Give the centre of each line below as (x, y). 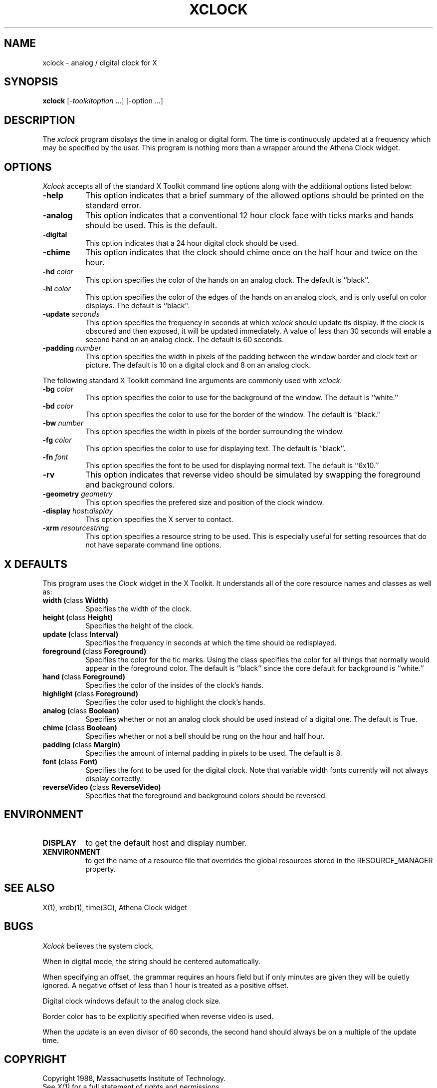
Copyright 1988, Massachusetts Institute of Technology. (134, 1079)
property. (101, 869)
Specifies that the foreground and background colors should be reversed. (206, 795)
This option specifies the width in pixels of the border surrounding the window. (215, 432)
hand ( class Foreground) (84, 676)
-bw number (63, 423)
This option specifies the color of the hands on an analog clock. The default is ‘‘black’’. (227, 280)
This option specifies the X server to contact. (159, 520)
